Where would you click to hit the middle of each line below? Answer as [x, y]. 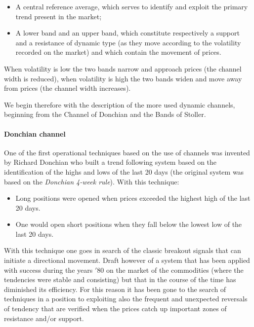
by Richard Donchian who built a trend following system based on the [110, 162]
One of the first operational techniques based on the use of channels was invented [127, 152]
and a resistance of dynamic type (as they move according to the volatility [128, 42]
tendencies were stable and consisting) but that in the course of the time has [120, 279]
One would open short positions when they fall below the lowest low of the [129, 224]
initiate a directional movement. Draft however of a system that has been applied [127, 260]
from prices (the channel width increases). [67, 88]
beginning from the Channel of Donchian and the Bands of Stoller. [105, 114]
